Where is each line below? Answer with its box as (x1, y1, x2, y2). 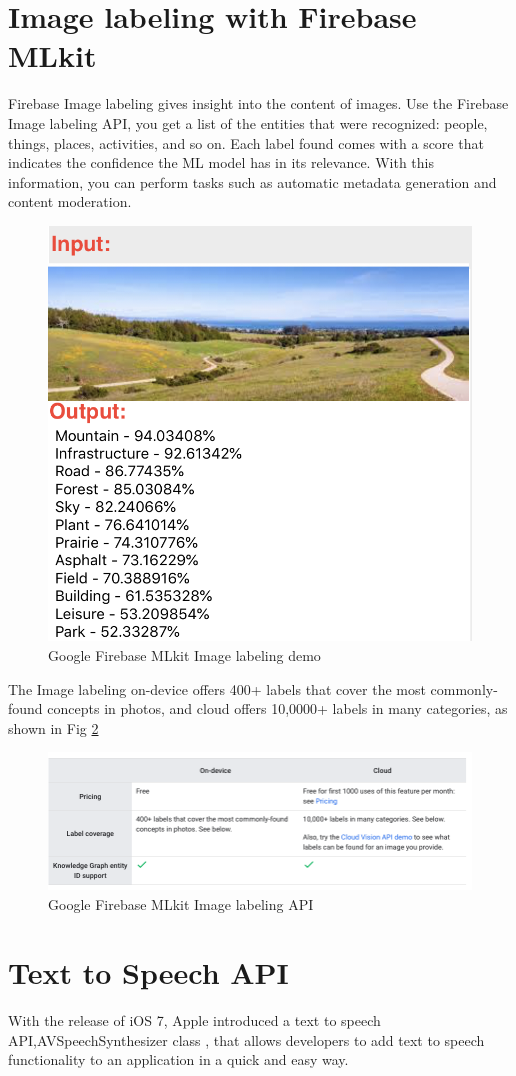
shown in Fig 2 (8, 717, 99, 738)
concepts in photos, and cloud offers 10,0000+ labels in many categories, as (47, 698, 508, 719)
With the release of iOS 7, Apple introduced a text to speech (8, 1010, 381, 1031)
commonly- (430, 678, 498, 699)
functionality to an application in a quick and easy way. (8, 1049, 349, 1070)
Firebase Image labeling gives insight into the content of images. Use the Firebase (8, 93, 509, 114)
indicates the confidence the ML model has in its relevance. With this (8, 152, 434, 173)
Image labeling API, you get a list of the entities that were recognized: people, (8, 112, 488, 133)
